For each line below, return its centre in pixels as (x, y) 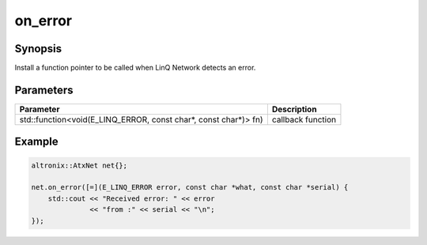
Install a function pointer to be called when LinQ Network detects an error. (135, 68)
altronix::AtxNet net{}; (79, 165)
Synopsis (38, 49)
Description (294, 109)
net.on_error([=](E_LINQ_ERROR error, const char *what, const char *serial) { (190, 187)
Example (36, 142)
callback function (304, 119)
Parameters (44, 90)
